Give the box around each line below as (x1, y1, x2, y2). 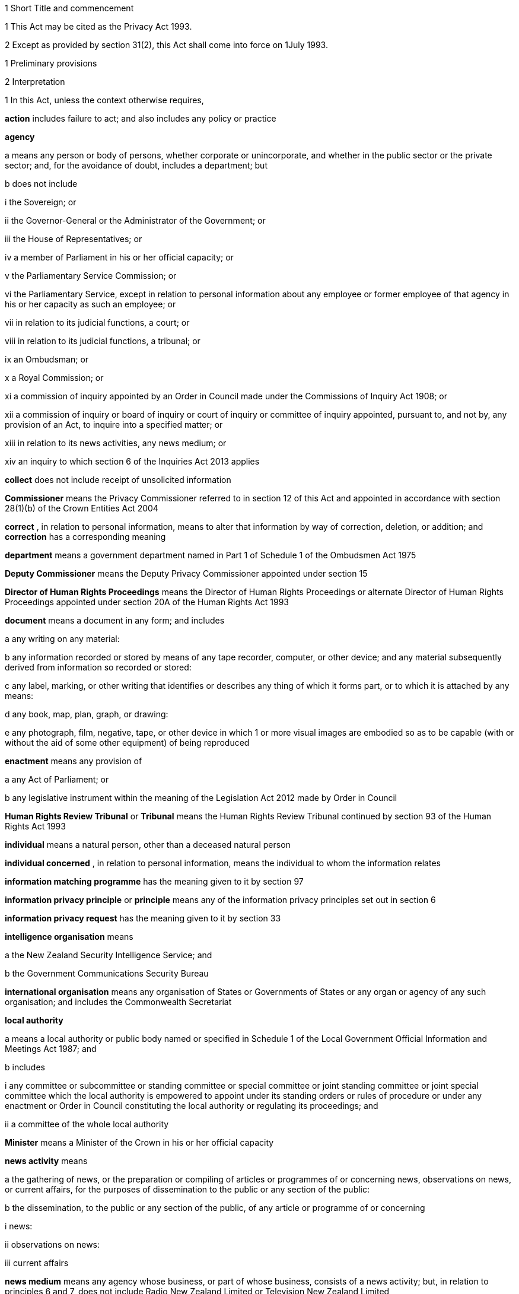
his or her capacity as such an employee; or (5, 299, 176, 309)
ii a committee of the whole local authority (5, 1119, 169, 1129)
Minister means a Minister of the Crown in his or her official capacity (5, 1137, 274, 1147)
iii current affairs (5, 1258, 69, 1268)
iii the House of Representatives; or (5, 234, 142, 244)
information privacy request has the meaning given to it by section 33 (5, 913, 281, 923)
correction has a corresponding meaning (5, 532, 166, 542)
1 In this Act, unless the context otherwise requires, (5, 95, 204, 105)
